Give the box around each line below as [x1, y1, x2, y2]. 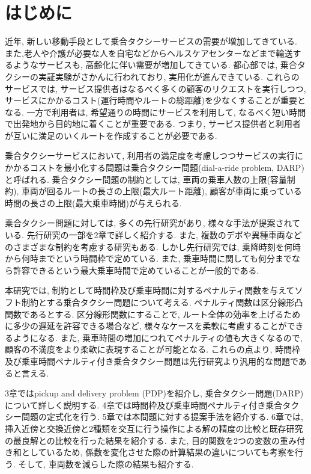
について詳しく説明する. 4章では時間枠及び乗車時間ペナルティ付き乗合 [5, 398, 283, 411]
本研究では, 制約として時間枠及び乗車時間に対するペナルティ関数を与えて [5, 284, 295, 297]
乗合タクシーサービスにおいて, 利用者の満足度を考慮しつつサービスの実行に [5, 149, 304, 162]
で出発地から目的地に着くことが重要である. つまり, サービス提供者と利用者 [5, 117, 301, 130]
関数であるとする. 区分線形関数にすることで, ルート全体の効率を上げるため [5, 307, 301, 320]
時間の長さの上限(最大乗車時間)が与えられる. [5, 196, 182, 209]
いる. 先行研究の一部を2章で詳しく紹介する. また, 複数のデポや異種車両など [5, 229, 302, 241]
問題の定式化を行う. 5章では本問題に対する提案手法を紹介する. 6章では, [21, 410, 303, 423]
